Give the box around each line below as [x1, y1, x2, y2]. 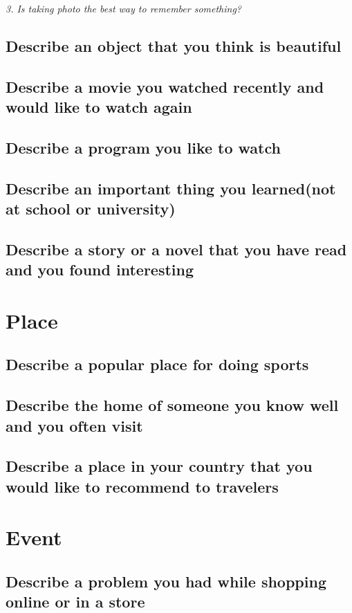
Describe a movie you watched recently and [6, 75, 324, 97]
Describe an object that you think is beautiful [6, 35, 342, 56]
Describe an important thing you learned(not [6, 177, 336, 199]
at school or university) [6, 198, 176, 219]
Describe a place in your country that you [6, 455, 313, 477]
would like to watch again [6, 96, 192, 118]
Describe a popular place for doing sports [6, 354, 309, 375]
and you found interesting [6, 259, 194, 280]
